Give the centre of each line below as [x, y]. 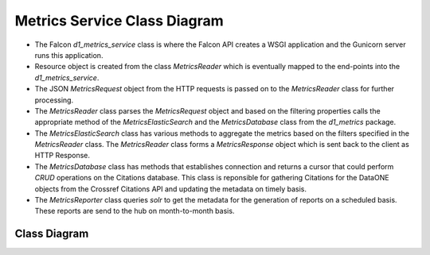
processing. [54, 100]
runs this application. [69, 55]
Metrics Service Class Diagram [119, 21]
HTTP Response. [63, 156]
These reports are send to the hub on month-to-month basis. [135, 211]
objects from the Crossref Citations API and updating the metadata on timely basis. [170, 189]
